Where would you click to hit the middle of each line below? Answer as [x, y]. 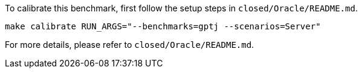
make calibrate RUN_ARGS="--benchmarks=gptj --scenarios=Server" [163, 26]
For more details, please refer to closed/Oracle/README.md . [130, 45]
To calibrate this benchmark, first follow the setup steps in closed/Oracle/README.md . [181, 8]
